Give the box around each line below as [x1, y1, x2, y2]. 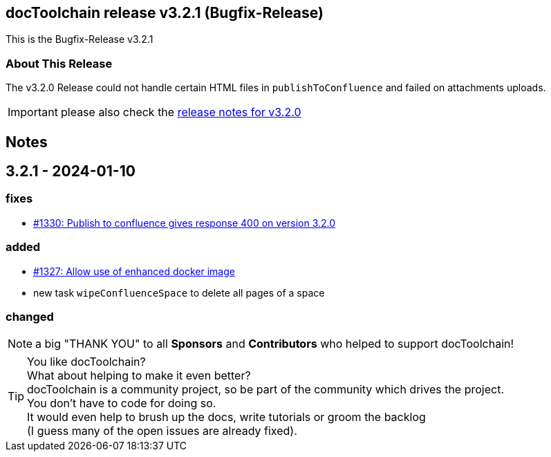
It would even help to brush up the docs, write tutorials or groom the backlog [27, 410, 426, 425]
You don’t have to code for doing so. [27, 396, 216, 411]
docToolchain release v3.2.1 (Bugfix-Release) [6, 4, 324, 21]
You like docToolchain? [27, 355, 146, 369]
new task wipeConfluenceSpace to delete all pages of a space [33, 286, 325, 299]
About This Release [6, 56, 113, 71]
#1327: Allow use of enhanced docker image [33, 265, 235, 277]
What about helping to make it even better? [27, 369, 251, 383]
